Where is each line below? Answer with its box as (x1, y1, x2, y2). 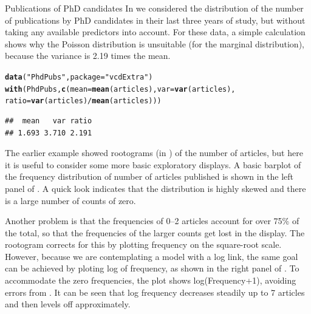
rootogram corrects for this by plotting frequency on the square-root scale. (5, 238, 282, 251)
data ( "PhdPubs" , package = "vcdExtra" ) (5, 72, 153, 81)
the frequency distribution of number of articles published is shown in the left (5, 170, 294, 183)
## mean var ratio (5, 116, 92, 125)
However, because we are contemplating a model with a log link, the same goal (5, 250, 298, 262)
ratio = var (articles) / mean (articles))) (5, 97, 162, 106)
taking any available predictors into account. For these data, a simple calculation (5, 26, 306, 38)
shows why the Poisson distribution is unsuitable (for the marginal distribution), (5, 37, 304, 50)
